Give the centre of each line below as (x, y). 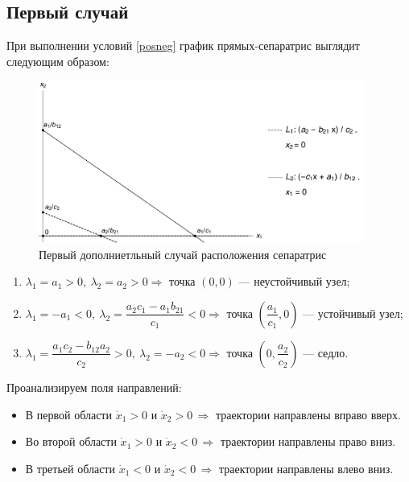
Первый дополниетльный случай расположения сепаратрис (183, 254)
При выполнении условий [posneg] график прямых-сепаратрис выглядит (183, 45)
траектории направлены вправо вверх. (308, 414)
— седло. (326, 352)
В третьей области (70, 468)
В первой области (68, 414)
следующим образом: (58, 61)
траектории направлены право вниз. (308, 441)
